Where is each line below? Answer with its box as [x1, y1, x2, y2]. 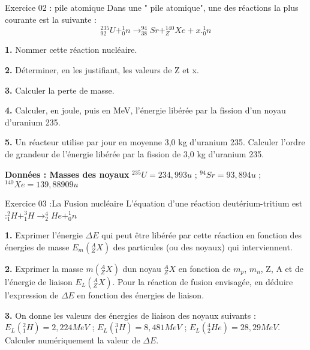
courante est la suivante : [5, 13, 97, 25]
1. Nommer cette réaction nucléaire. [5, 43, 137, 56]
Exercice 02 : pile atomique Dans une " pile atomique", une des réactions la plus [5, 1, 299, 13]
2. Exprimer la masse [5, 262, 83, 275]
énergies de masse [5, 241, 70, 253]
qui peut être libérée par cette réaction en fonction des [101, 229, 302, 241]
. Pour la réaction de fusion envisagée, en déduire [112, 276, 293, 288]
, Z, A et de [260, 262, 303, 275]
